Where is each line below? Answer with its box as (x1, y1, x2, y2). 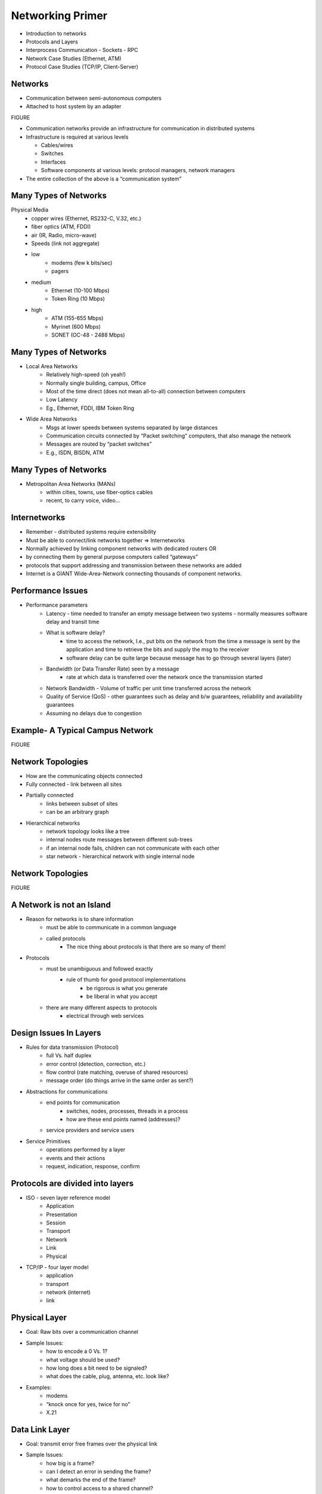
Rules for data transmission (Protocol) (26, 1043, 119, 1051)
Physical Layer (11, 1312, 67, 1323)
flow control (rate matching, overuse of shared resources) (46, 1069, 188, 1076)
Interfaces (41, 158, 66, 166)
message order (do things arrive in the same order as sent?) (46, 1077, 194, 1084)
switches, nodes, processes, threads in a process (66, 1107, 188, 1115)
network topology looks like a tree (46, 828, 130, 835)
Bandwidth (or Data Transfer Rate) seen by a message (46, 665, 179, 672)
